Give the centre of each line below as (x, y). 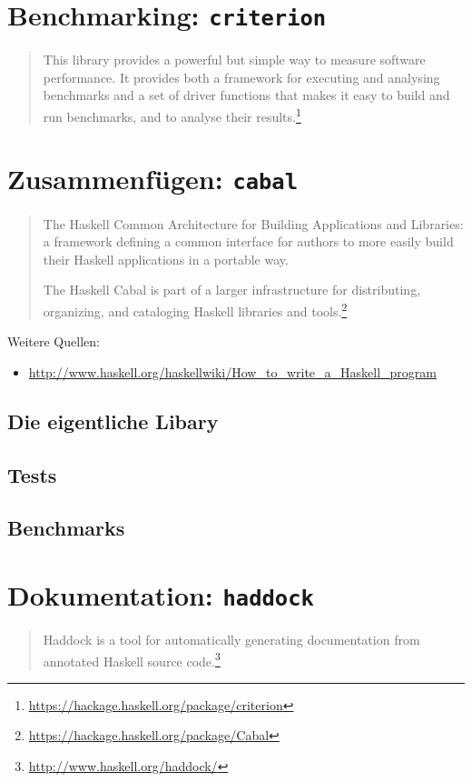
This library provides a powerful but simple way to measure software (234, 60)
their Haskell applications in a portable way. (166, 259)
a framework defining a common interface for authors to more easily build (248, 241)
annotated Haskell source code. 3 (132, 659)
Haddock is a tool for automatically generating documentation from (231, 639)
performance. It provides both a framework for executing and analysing (241, 77)
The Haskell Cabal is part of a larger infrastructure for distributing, (232, 290)
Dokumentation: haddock (161, 594)
